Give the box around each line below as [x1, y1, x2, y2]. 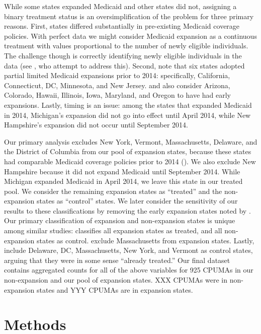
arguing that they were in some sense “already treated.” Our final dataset [4, 254, 230, 265]
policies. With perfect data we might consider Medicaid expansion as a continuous [4, 30, 257, 41]
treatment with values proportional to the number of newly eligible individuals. [4, 40, 248, 51]
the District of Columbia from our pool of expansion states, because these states [4, 146, 251, 157]
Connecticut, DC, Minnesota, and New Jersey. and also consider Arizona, [4, 80, 230, 90]
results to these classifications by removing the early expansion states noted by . [4, 205, 251, 216]
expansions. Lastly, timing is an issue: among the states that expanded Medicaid [4, 99, 252, 110]
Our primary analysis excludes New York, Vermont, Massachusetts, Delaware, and [4, 136, 257, 147]
